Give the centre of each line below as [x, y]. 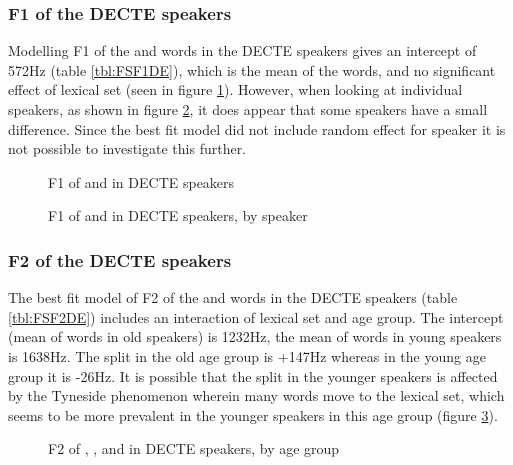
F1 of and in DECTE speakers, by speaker [178, 215]
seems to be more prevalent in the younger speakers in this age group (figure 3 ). [253, 414]
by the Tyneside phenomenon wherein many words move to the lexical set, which [256, 395]
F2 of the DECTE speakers [120, 259]
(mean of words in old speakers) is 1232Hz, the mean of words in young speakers [255, 336]
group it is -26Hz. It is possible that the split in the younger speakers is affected [253, 375]
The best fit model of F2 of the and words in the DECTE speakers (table [233, 297]
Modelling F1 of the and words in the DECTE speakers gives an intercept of [242, 50]
